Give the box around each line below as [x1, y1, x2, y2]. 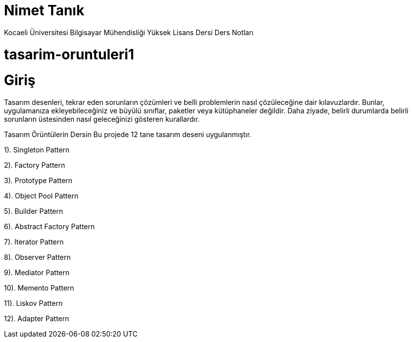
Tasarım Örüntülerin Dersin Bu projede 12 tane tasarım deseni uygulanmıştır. [4, 130, 252, 139]
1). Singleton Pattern [4, 146, 70, 154]
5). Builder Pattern [4, 207, 63, 215]
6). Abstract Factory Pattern [4, 222, 95, 231]
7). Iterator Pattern [4, 238, 64, 246]
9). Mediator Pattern [4, 268, 70, 277]
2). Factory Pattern [4, 161, 65, 169]
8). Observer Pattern [4, 253, 71, 261]
